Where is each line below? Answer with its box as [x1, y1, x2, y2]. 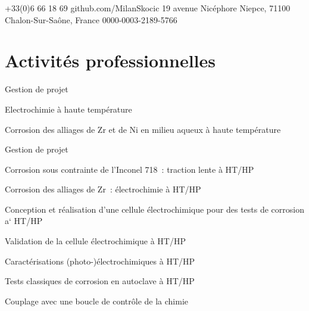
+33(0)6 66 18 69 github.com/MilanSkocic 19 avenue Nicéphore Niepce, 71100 [5, 2, 291, 14]
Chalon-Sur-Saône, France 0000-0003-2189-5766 [5, 13, 177, 26]
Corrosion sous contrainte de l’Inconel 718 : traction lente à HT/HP [5, 163, 254, 175]
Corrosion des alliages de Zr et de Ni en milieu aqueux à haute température [5, 123, 281, 135]
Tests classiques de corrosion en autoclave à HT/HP [5, 275, 195, 287]
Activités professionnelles [5, 48, 216, 73]
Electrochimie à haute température [5, 102, 132, 115]
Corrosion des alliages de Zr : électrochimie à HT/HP [5, 183, 201, 195]
